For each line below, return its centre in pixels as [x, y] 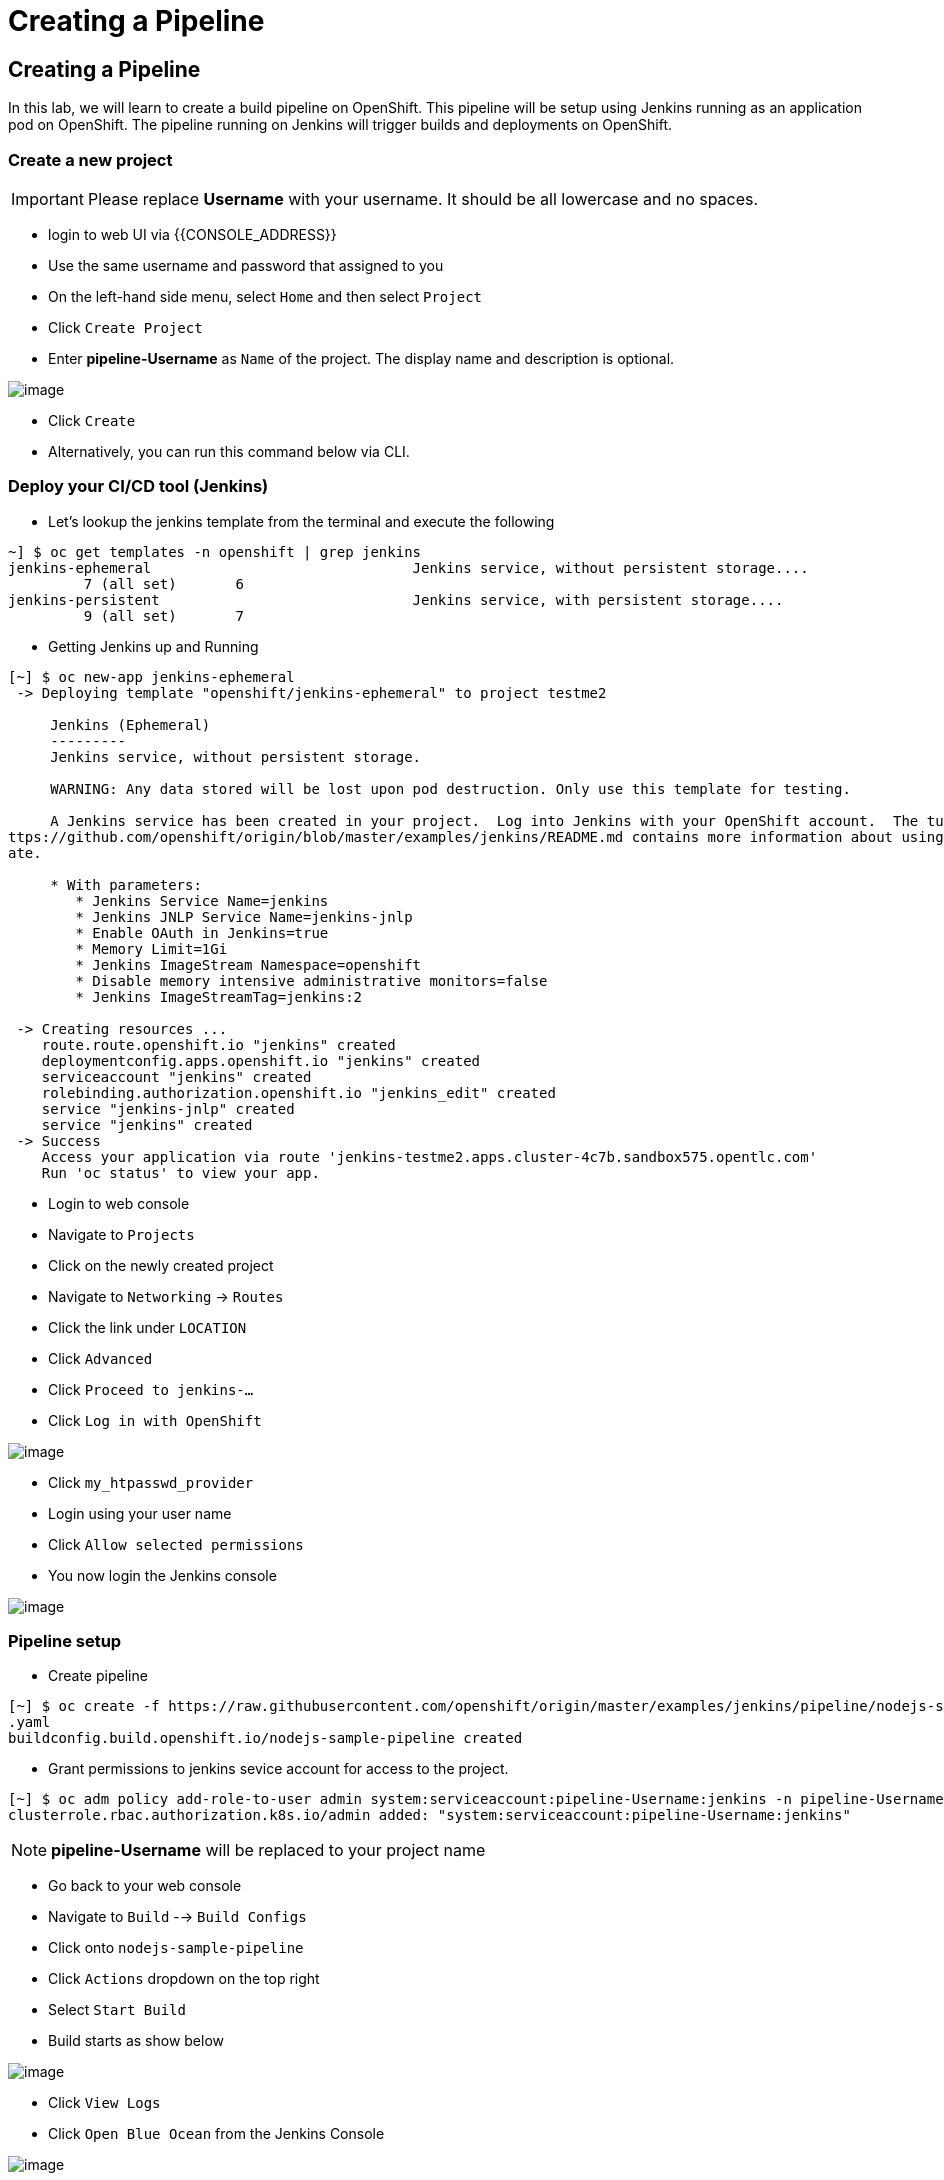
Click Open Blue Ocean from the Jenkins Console [216, 2134]
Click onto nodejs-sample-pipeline [176, 1948]
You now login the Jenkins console [162, 1575]
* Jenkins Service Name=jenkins [202, 900]
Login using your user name [140, 1513]
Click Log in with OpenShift [155, 1420]
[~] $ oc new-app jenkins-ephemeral [151, 676]
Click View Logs [104, 2103]
